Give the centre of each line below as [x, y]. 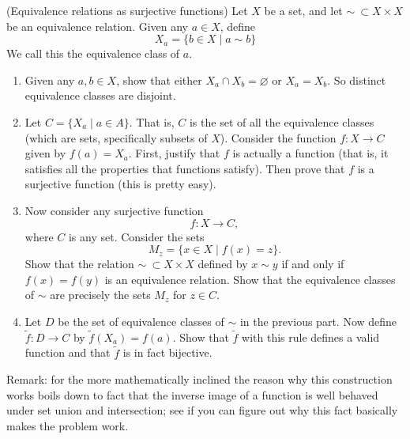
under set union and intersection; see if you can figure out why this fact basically [202, 410]
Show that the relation [79, 264]
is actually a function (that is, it [310, 153]
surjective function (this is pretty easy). [120, 184]
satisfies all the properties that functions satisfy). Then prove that [185, 168]
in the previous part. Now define [318, 321]
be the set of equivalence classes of [141, 321]
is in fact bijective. [167, 352]
